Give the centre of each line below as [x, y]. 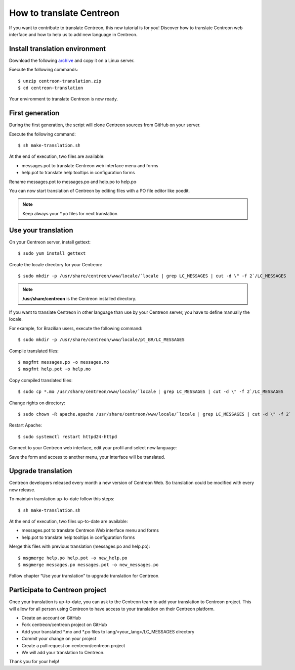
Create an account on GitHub [51, 618]
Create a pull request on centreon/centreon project [73, 645]
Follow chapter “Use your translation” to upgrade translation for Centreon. [84, 576]
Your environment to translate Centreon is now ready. [63, 99]
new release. [22, 489]
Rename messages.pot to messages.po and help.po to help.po [73, 182]
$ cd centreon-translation [51, 88]
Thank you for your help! [34, 662]
